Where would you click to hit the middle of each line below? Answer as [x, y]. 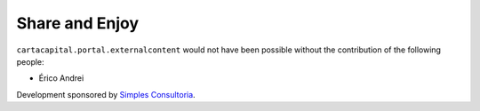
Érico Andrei [61, 78]
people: [30, 61]
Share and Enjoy [78, 23]
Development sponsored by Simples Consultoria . [106, 94]
